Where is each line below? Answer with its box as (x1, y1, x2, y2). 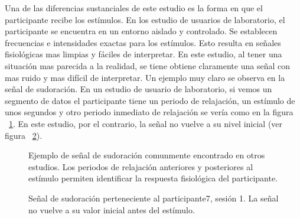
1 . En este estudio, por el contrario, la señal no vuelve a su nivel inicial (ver (9, 117, 283, 129)
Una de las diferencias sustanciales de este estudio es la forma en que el (5, 2, 263, 14)
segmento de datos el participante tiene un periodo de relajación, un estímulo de (5, 94, 295, 106)
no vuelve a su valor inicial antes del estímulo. (28, 203, 195, 216)
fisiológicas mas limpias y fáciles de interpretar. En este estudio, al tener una (5, 48, 282, 60)
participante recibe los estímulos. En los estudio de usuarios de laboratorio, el (5, 13, 285, 25)
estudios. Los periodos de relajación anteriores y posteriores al (28, 160, 253, 173)
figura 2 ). (5, 129, 43, 141)
